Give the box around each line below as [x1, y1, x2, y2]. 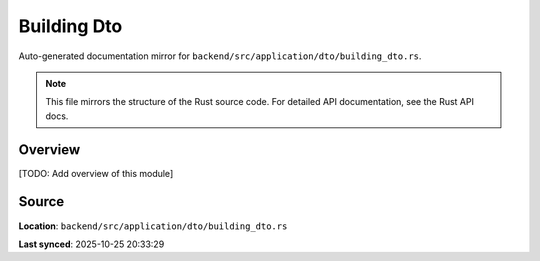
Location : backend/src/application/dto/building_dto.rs [18, 220, 288, 232]
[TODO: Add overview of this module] [18, 167, 174, 179]
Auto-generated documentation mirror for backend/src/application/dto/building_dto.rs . [18, 50, 422, 62]
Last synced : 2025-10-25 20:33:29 [18, 238, 165, 250]
